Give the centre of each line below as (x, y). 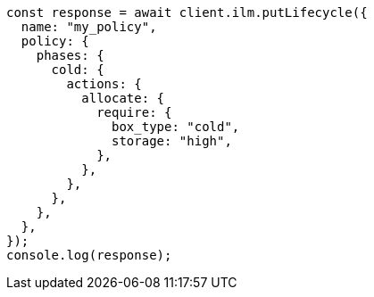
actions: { (104, 84)
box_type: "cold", (176, 127)
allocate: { (123, 98)
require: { (134, 112)
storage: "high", (172, 141)
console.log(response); (89, 255)
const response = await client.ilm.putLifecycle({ (187, 12)
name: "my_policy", (89, 27)
